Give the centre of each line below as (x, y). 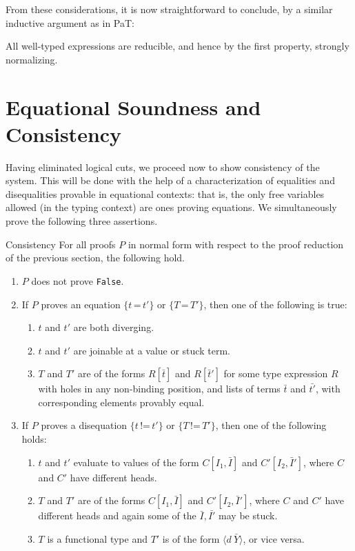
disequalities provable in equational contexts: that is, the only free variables (165, 193)
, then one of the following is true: (275, 304)
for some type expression (276, 373)
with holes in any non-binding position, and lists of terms (159, 389)
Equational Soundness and (133, 107)
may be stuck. (248, 515)
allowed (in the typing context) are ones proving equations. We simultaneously (171, 207)
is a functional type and (97, 538)
